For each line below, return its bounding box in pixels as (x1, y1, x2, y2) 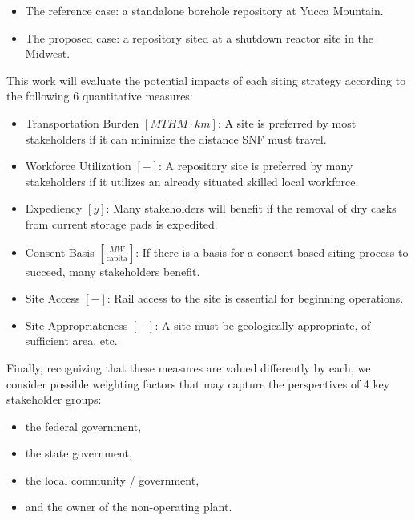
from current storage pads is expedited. (25, 215, 218, 232)
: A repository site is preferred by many (158, 157, 353, 174)
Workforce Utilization (25, 157, 131, 174)
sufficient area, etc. (25, 332, 118, 349)
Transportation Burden (25, 114, 139, 131)
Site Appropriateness (25, 316, 128, 333)
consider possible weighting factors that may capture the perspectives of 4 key (6, 375, 390, 392)
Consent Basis (25, 243, 95, 260)
